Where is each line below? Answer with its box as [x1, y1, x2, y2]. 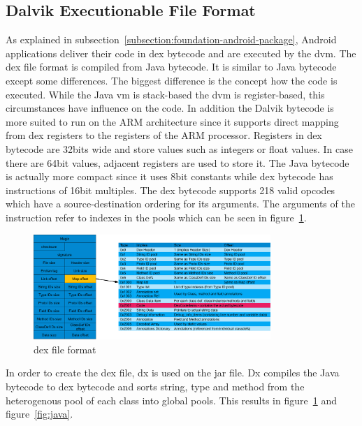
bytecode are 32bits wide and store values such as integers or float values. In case [6, 141, 353, 156]
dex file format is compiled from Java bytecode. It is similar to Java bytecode [6, 59, 337, 74]
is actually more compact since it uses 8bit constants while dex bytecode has [6, 169, 333, 184]
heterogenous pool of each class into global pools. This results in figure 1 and [6, 392, 337, 407]
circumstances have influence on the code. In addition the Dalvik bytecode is [6, 101, 334, 115]
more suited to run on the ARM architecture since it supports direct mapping [6, 114, 339, 128]
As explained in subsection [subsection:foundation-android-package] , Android [6, 32, 337, 47]
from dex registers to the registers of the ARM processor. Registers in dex [6, 128, 322, 142]
